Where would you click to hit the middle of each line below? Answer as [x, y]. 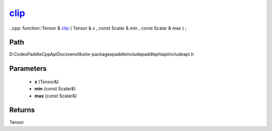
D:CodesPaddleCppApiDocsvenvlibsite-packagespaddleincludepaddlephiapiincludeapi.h [101, 54]
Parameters [28, 69]
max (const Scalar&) [56, 96]
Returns [22, 110]
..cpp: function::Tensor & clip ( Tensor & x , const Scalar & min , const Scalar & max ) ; [98, 28]
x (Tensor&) [47, 82]
